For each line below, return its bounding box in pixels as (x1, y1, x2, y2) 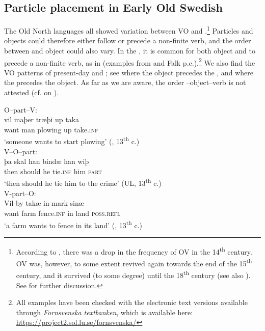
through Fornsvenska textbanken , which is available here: (16, 307, 193, 317)
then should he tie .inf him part (4, 165, 102, 176)
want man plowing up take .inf (4, 124, 98, 134)
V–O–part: (4, 146, 38, 156)
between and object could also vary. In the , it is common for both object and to (4, 45, 255, 56)
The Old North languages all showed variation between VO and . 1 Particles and (4, 24, 253, 36)
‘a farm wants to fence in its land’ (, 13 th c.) (4, 218, 142, 230)
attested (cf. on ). (4, 87, 59, 98)
